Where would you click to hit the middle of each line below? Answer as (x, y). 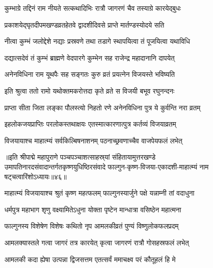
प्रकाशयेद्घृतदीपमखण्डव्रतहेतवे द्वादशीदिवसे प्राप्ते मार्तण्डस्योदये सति (84, 24)
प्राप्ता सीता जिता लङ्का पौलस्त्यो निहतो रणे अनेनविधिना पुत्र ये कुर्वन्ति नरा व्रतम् (103, 107)
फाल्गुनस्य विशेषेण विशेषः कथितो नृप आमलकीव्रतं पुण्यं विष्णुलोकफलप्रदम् (92, 226)
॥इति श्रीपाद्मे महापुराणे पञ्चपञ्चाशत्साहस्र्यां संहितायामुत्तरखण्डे (80, 157)
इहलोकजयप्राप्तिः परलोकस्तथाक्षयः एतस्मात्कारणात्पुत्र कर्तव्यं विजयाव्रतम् (90, 124)
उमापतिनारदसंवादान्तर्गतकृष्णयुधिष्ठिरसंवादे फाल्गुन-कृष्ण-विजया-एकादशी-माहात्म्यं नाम (106, 166)
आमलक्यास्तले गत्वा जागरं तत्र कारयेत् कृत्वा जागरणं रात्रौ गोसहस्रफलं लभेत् (97, 242)
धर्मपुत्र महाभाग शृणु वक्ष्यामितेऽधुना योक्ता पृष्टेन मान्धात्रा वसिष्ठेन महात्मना (93, 209)
